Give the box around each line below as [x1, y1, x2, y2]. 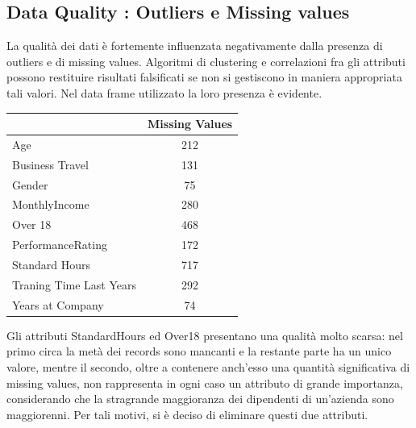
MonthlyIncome [12, 196, 89, 213]
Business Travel [12, 156, 89, 172]
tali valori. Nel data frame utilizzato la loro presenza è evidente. [6, 84, 322, 101]
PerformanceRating [12, 236, 107, 253]
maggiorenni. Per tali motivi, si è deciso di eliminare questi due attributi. [6, 405, 368, 422]
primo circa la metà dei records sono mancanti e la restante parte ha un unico [6, 343, 392, 359]
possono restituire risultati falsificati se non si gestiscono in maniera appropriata [6, 69, 402, 85]
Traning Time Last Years [12, 276, 137, 293]
